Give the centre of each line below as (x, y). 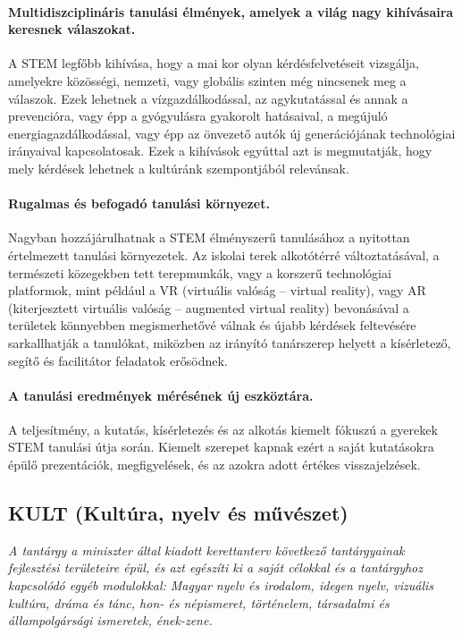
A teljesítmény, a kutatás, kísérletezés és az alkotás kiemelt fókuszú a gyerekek (223, 429)
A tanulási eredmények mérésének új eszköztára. (161, 395)
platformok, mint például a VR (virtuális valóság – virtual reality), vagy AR (217, 290)
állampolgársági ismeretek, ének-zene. (110, 620)
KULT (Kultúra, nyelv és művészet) (178, 513)
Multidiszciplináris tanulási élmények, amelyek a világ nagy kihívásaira (231, 11)
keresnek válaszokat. (72, 29)
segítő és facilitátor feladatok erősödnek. (118, 360)
